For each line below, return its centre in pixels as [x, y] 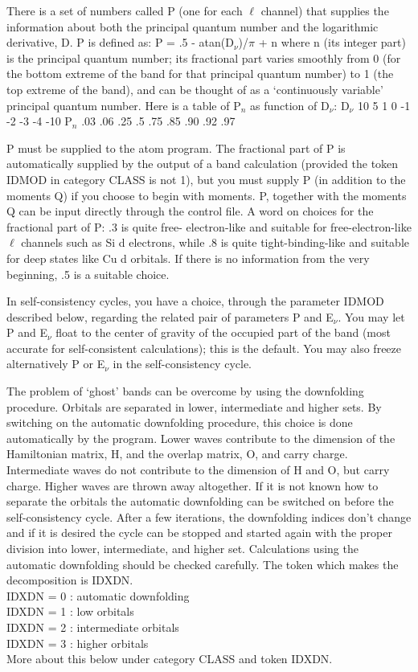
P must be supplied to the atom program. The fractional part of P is [176, 148]
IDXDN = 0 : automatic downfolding [98, 595]
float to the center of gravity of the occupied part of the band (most [223, 332]
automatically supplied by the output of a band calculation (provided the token [203, 164]
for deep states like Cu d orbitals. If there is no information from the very [188, 258]
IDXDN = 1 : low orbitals [70, 611]
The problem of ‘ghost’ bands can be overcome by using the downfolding [185, 391]
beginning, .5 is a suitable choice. [88, 274]
